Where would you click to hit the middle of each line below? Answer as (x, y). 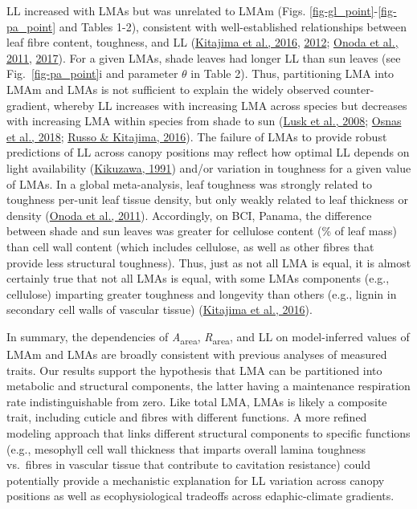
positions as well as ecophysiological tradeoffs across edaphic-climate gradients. (200, 496)
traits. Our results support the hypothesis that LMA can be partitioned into (194, 370)
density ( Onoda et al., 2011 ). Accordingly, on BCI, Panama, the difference (189, 215)
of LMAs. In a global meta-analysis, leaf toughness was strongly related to (190, 183)
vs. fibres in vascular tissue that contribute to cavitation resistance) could (188, 464)
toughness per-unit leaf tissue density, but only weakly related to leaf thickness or (207, 200)
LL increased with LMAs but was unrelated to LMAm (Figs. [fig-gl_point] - (192, 10)
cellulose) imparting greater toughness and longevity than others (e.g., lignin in (202, 293)
